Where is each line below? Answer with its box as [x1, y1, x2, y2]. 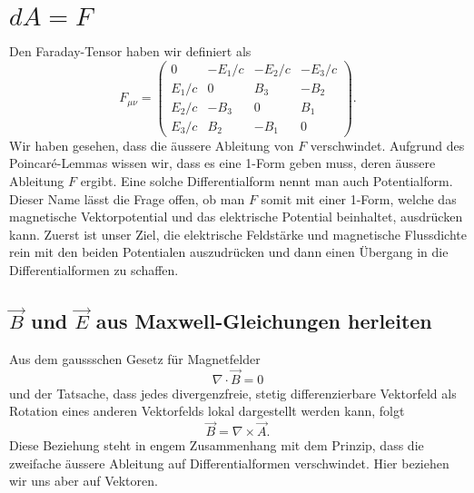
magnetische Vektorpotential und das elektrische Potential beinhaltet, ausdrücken [9, 207, 463, 226]
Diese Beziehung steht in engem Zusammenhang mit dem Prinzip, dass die [9, 436, 424, 455]
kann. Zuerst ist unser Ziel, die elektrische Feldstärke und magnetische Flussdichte [9, 224, 467, 243]
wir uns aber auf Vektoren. [9, 471, 158, 490]
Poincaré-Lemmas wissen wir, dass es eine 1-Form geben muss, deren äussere [9, 153, 436, 173]
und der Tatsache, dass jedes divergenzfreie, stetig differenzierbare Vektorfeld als [9, 383, 457, 402]
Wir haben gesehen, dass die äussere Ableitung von [9, 135, 294, 154]
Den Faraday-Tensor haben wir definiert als [9, 41, 252, 60]
